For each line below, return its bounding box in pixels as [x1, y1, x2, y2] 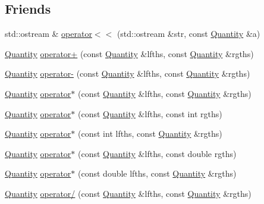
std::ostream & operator [5, 27, 92, 40]
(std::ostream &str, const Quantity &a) [117, 27, 260, 40]
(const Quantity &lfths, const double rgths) [78, 147, 237, 159]
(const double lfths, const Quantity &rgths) [78, 167, 237, 180]
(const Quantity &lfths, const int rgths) [78, 107, 222, 120]
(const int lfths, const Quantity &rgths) [78, 127, 222, 140]
